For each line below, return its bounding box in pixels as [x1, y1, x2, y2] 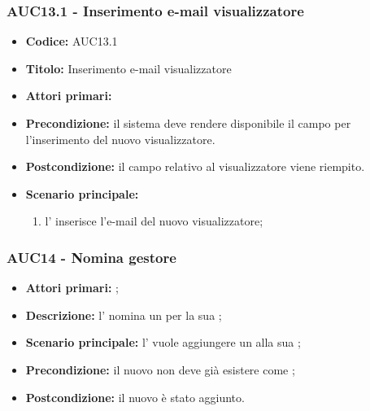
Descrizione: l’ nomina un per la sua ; [25, 306, 222, 323]
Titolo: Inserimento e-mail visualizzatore [25, 59, 232, 77]
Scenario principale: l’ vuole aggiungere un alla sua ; [25, 334, 301, 351]
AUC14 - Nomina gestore [7, 247, 176, 267]
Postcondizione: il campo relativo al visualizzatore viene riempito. [25, 158, 365, 175]
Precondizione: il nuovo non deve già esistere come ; [25, 361, 295, 378]
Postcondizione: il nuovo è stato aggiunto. [25, 388, 245, 405]
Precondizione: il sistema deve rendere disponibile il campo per [25, 115, 351, 131]
